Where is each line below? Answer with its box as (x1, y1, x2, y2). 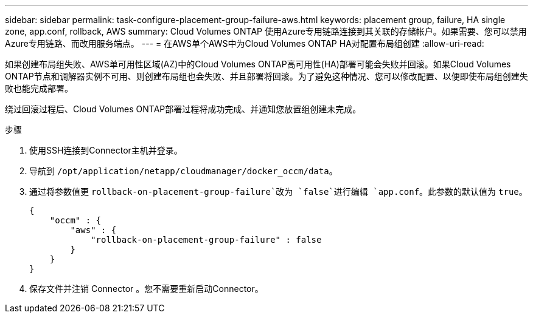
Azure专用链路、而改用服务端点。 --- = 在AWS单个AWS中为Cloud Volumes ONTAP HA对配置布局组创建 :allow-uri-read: (5, 38, 484, 49)
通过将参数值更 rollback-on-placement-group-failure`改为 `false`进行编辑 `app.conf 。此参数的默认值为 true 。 (29, 186, 528, 197)
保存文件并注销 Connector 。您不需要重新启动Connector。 (29, 283, 263, 294)
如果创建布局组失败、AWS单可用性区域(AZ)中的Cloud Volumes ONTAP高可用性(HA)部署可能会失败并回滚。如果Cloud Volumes (5, 59, 511, 69)
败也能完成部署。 (5, 83, 73, 93)
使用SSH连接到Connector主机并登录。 (29, 145, 183, 155)
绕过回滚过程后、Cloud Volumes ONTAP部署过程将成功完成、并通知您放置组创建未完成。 (5, 104, 361, 114)
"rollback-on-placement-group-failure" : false (91, 235, 322, 245)
